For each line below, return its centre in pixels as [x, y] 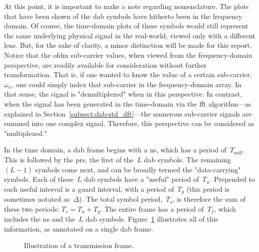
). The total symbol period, [121, 199]
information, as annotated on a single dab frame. [79, 228]
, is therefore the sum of [209, 199]
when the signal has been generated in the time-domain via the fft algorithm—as [128, 103]
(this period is [208, 189]
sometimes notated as [37, 199]
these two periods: [32, 208]
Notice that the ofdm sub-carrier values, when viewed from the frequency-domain [128, 55]
